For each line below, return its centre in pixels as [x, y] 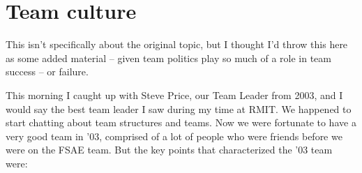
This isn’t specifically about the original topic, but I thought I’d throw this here [177, 44]
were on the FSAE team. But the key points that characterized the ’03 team [169, 150]
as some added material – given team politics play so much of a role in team [168, 58]
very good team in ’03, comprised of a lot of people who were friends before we [174, 136]
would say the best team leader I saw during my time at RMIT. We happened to [179, 108]
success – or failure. [47, 72]
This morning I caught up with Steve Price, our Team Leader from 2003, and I [174, 95]
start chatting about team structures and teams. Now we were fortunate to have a [181, 122]
